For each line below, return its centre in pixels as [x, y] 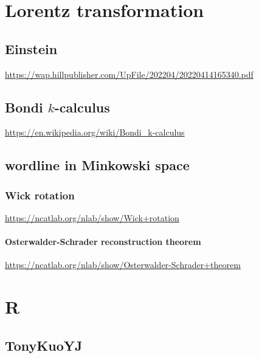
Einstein [31, 48]
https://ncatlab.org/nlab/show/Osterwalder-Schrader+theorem [123, 265]
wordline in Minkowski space [97, 165]
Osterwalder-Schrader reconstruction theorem [103, 242]
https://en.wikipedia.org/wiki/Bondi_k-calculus [95, 132]
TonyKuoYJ [44, 345]
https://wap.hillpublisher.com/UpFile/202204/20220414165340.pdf [129, 74]
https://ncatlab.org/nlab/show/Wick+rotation [92, 217]
